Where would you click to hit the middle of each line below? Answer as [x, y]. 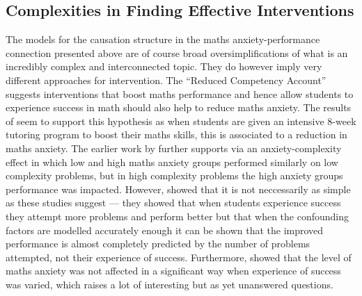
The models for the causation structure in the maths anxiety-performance [163, 39]
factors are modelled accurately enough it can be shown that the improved [165, 230]
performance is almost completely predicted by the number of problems [158, 244]
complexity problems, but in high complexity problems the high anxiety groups [174, 175]
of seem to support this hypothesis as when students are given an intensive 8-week [181, 121]
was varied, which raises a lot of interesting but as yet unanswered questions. [170, 284]
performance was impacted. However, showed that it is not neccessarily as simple [178, 189]
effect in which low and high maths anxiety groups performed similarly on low [172, 162]
